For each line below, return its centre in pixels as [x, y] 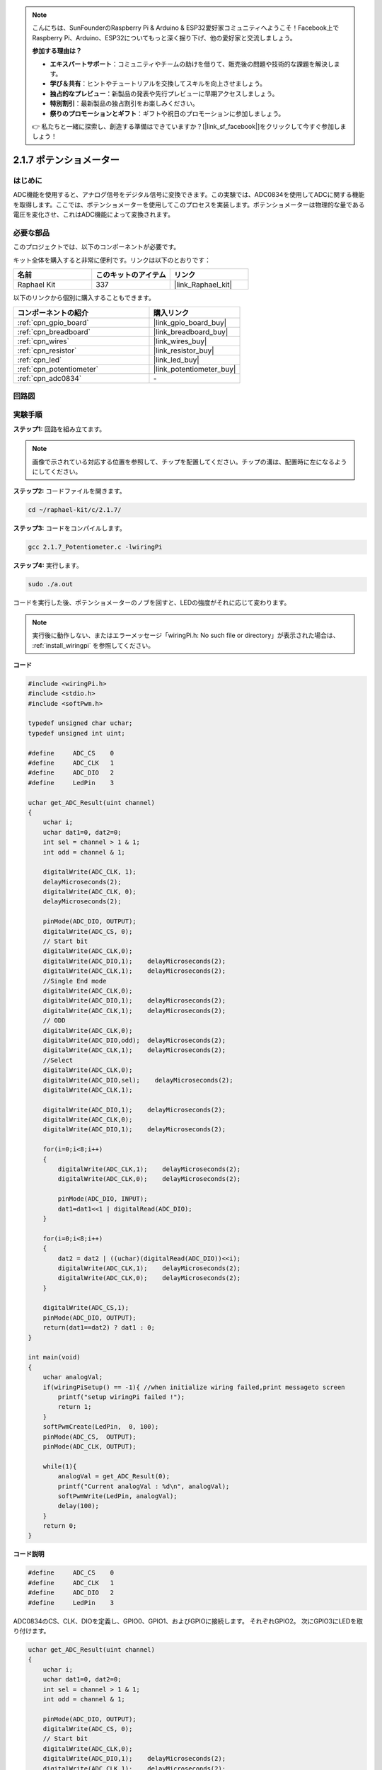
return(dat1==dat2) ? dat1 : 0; [99, 1328]
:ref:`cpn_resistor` [47, 350]
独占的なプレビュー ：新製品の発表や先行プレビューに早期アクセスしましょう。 [164, 93]
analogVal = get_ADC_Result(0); [114, 1477]
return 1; [75, 1407]
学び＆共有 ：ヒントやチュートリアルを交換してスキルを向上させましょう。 [158, 84]
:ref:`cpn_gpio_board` [53, 322]
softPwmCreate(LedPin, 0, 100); [101, 1427]
